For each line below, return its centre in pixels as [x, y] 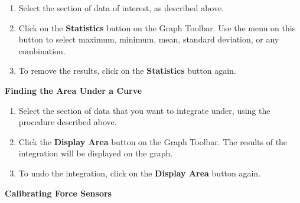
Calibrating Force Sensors [58, 193]
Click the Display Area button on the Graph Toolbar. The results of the [153, 141]
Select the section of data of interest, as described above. [121, 8]
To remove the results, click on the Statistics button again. [127, 71]
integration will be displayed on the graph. [96, 153]
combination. [42, 50]
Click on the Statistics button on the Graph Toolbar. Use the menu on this [157, 27]
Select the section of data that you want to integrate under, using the [144, 110]
